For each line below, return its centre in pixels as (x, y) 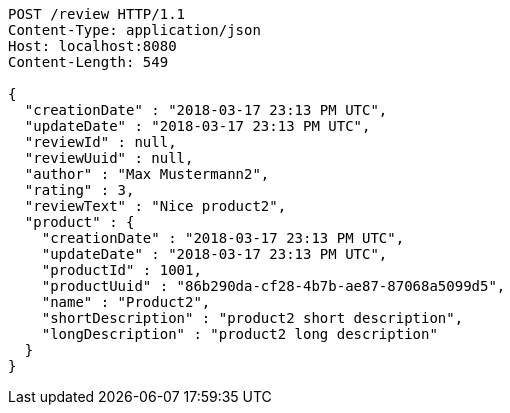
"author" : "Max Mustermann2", (147, 174)
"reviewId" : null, (100, 142)
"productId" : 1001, (121, 270)
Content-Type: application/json (134, 30)
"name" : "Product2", (126, 302)
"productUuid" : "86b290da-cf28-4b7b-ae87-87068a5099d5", (273, 286)
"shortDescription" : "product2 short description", (252, 318)
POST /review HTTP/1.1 (97, 14)
